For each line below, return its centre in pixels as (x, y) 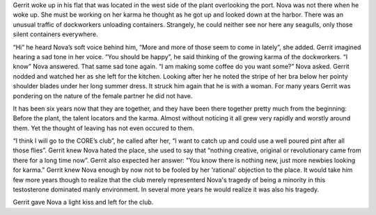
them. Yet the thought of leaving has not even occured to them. (104, 128)
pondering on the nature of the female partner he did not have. (103, 96)
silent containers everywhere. (55, 34)
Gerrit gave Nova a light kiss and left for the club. (83, 202)
